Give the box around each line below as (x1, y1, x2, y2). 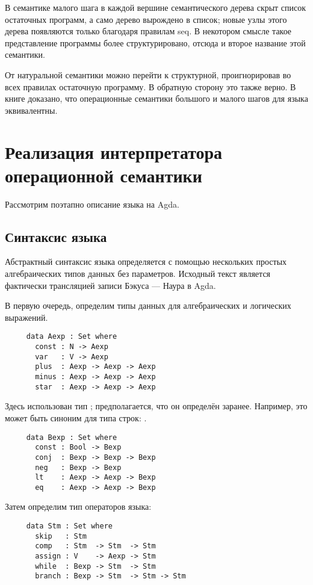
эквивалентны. (5, 104, 58, 116)
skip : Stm (35, 531, 87, 540)
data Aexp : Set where (26, 332, 117, 341)
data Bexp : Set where (26, 433, 117, 442)
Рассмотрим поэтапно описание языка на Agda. (5, 197, 179, 210)
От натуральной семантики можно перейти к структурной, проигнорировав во (5, 68, 291, 81)
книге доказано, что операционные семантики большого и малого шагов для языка (5, 92, 308, 105)
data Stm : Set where (26, 522, 113, 531)
